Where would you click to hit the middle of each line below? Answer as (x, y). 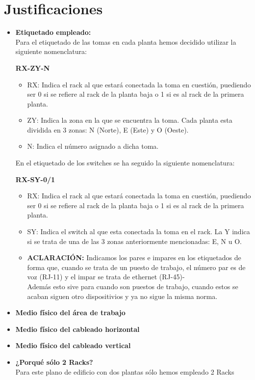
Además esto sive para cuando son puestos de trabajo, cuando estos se (133, 286)
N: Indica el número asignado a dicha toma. (93, 146)
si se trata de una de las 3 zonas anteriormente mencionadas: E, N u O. (134, 241)
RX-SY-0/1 (35, 179)
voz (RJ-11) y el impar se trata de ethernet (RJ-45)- (106, 277)
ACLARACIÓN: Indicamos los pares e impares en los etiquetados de (134, 258)
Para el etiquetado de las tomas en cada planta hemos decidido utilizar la (126, 41)
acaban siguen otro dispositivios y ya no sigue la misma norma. (122, 296)
